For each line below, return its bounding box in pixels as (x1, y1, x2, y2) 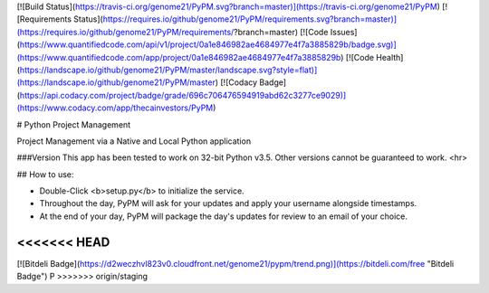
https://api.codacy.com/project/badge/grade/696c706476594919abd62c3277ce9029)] (19, 90, 347, 100)
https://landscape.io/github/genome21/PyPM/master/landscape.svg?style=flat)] (19, 64, 318, 75)
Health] (376, 52, 404, 62)
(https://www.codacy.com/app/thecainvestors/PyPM (16, 102, 214, 113)
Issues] (330, 26, 358, 37)
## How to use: (16, 168, 74, 180)
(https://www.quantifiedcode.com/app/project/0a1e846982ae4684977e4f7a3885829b (16, 52, 341, 62)
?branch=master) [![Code (234, 26, 329, 37)
